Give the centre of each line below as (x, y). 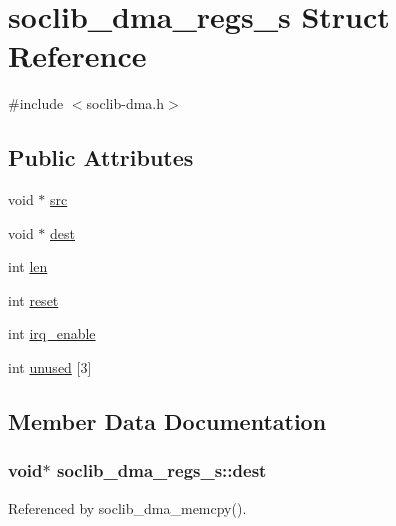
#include (36, 103)
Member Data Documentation (167, 421)
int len (28, 266)
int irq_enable (52, 333)
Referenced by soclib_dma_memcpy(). (127, 507)
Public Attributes (101, 157)
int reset (33, 299)
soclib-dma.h (125, 103)
